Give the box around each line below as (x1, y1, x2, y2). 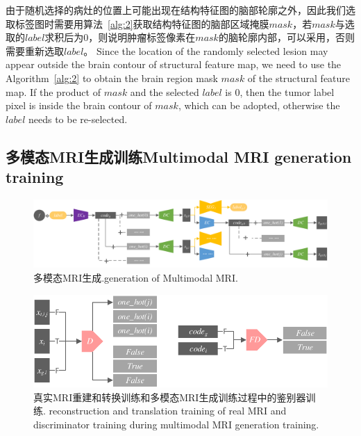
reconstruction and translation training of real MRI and (49, 403, 287, 418)
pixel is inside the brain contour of (6, 98, 152, 113)
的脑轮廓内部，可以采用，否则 (218, 30, 355, 45)
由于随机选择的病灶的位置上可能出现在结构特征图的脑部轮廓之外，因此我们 (6, 3, 346, 17)
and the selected (130, 84, 199, 99)
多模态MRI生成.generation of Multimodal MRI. (33, 271, 238, 285)
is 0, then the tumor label (225, 84, 335, 99)
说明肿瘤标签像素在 (108, 30, 196, 45)
